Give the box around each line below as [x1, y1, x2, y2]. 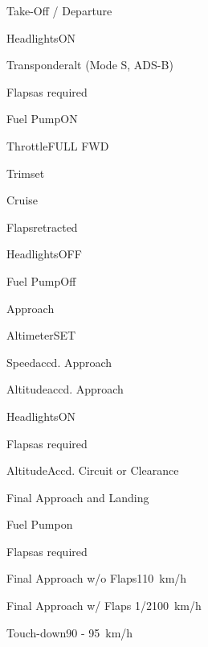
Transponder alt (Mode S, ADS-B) [6, 56, 173, 73]
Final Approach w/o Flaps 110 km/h [6, 570, 187, 587]
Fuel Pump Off [6, 272, 76, 289]
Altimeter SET [6, 327, 76, 344]
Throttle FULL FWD [6, 137, 109, 154]
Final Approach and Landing [6, 488, 149, 505]
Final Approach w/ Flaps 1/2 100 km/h [6, 597, 202, 614]
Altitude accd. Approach [6, 381, 124, 398]
